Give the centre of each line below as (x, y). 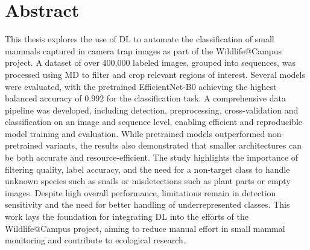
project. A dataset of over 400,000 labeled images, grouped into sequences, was (150, 62)
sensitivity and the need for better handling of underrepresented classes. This (147, 204)
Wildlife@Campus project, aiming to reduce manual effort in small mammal (145, 228)
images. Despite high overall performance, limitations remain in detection (141, 192)
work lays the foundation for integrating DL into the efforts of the (127, 216)
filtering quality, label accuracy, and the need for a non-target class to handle (147, 169)
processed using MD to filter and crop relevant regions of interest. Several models (155, 74)
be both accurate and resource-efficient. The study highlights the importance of (152, 157)
